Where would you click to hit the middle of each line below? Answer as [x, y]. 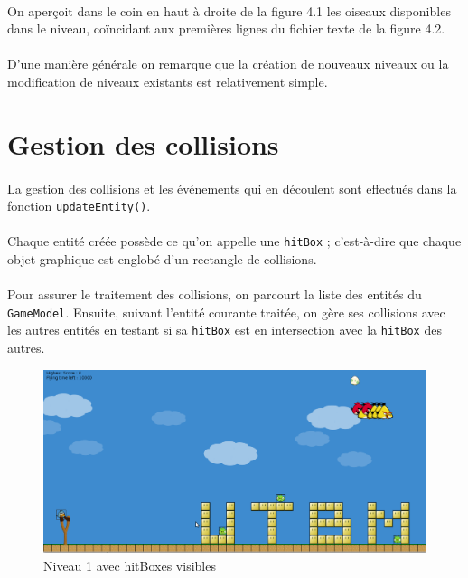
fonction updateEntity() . [79, 206]
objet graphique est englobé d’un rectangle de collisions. [162, 259]
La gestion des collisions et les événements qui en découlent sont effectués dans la [232, 188]
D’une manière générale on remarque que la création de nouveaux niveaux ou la [228, 64]
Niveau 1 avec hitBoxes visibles [130, 565]
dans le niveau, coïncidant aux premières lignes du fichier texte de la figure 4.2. [226, 28]
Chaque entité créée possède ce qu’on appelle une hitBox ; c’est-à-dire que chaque [234, 241]
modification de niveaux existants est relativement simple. [168, 81]
